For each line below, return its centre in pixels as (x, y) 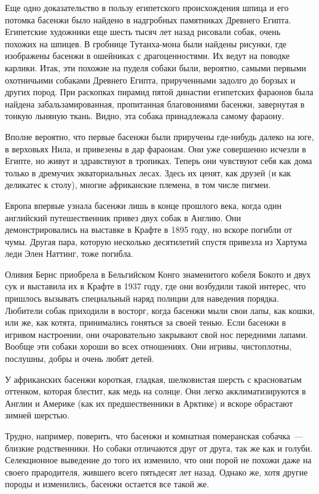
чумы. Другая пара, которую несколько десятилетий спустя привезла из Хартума (156, 241)
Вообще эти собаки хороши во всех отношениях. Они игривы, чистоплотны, (148, 346)
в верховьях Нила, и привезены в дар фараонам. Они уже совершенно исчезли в (156, 148)
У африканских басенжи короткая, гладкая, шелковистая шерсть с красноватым (153, 379)
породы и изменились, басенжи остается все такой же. (107, 484)
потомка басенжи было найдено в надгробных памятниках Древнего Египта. (148, 19)
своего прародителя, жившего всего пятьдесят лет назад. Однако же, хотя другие (156, 472)
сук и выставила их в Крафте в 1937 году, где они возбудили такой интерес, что (156, 286)
